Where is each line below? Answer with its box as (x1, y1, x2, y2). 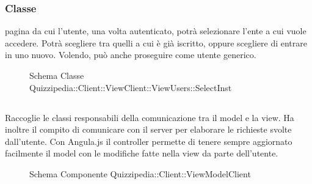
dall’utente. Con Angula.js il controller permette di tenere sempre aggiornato (5, 134, 292, 147)
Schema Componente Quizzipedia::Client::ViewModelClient (29, 167, 251, 180)
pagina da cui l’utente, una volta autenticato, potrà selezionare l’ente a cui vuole (5, 24, 307, 37)
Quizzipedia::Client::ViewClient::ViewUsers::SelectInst (29, 81, 232, 94)
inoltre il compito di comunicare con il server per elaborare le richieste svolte (5, 123, 292, 136)
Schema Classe (29, 69, 84, 81)
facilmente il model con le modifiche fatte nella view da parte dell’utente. (5, 147, 278, 160)
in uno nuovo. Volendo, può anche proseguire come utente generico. (5, 48, 256, 61)
